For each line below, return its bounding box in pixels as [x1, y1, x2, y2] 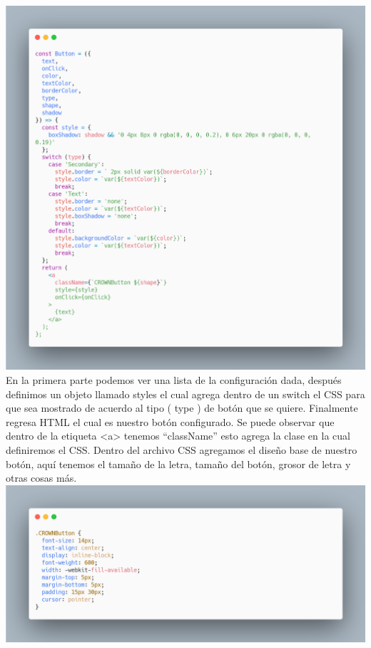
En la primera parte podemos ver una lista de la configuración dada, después [6, 373, 342, 388]
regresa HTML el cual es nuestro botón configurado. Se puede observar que [6, 414, 335, 429]
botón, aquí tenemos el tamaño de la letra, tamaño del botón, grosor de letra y [6, 456, 351, 471]
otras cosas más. [6, 470, 77, 485]
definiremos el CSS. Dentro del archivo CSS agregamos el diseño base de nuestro [6, 442, 357, 457]
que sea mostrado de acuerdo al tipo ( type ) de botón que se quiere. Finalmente [6, 400, 358, 415]
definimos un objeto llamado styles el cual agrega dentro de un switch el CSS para [6, 386, 365, 401]
